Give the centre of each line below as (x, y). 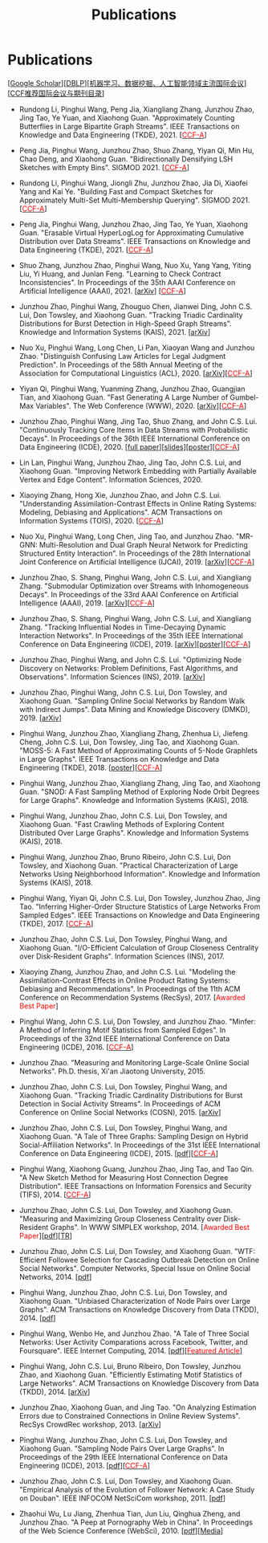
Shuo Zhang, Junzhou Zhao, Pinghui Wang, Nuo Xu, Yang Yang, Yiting (135, 265)
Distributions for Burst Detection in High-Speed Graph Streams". (125, 324)
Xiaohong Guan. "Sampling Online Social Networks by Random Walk (132, 701)
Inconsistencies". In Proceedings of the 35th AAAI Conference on (127, 282)
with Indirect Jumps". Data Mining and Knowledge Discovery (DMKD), (134, 709)
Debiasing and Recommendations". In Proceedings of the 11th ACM (130, 988)
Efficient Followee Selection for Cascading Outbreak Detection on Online (139, 1260)
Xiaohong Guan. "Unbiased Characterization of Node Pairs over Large (135, 1301)
